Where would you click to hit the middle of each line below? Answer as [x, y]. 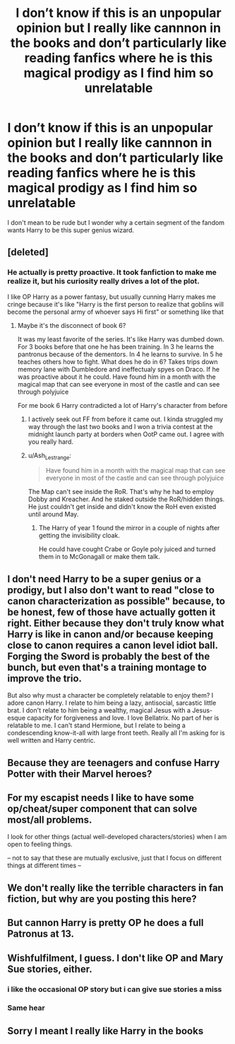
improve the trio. [45, 678]
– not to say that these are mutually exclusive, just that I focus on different [115, 858]
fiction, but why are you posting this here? [102, 899]
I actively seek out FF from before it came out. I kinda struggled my [126, 419]
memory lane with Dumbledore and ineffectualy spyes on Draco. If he [119, 369]
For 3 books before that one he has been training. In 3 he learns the [116, 346]
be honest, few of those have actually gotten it [112, 612]
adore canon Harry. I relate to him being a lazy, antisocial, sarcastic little [112, 703]
